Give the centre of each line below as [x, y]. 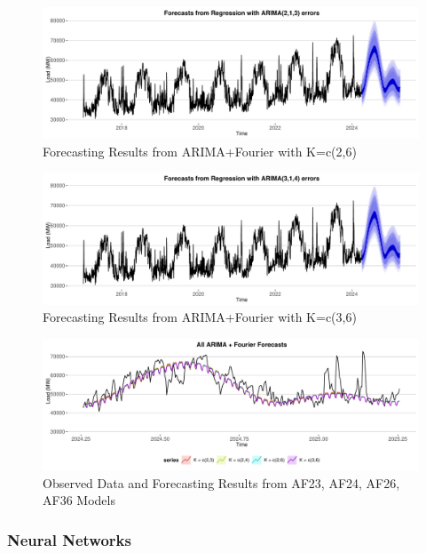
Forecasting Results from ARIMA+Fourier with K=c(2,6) [200, 151]
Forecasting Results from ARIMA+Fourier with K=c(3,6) [200, 317]
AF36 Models [79, 500]
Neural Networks [69, 539]
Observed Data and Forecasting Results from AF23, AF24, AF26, [221, 482]
